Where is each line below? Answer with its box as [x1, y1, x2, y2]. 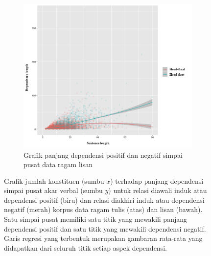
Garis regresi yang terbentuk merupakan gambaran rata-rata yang [4, 233, 203, 243]
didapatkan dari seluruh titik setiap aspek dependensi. [4, 242, 167, 253]
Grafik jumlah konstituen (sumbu [4, 175, 104, 186]
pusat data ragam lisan [23, 159, 93, 170]
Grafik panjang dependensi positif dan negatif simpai [23, 149, 183, 160]
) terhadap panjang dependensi [110, 175, 204, 186]
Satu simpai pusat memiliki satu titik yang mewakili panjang [4, 214, 187, 224]
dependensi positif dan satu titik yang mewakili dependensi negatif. [4, 223, 206, 234]
